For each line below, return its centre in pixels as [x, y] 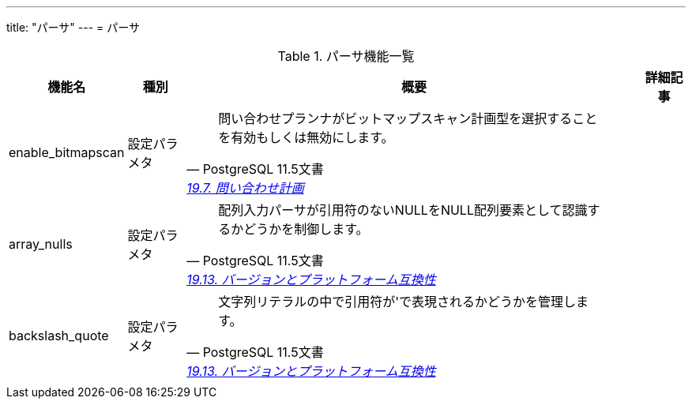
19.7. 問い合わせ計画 [245, 188]
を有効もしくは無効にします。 [306, 137]
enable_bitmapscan [67, 152]
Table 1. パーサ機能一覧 [346, 56]
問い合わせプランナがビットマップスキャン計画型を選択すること [408, 118]
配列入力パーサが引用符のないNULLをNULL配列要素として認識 [403, 210]
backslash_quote [59, 336]
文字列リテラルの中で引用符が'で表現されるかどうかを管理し [397, 302]
